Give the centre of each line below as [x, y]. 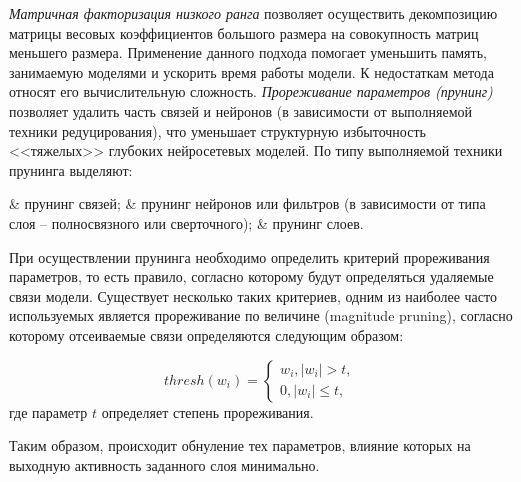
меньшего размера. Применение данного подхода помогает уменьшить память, [248, 52]
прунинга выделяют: [71, 169]
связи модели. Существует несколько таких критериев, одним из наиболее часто [253, 295]
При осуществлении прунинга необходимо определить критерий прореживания [249, 256]
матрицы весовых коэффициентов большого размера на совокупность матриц [244, 32]
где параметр [48, 411]
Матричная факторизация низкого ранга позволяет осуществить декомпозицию [253, 13]
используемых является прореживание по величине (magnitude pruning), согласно [261, 315]
